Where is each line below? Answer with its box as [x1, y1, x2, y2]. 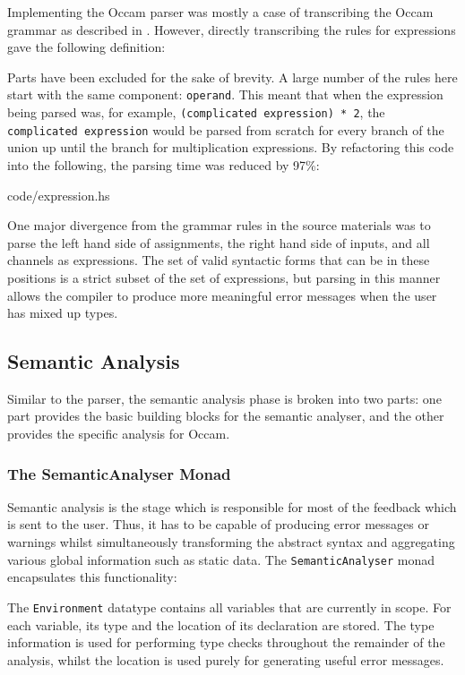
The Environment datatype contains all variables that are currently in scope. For [7, 597, 452, 616]
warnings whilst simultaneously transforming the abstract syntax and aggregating [7, 533, 455, 551]
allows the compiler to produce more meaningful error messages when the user [7, 286, 437, 304]
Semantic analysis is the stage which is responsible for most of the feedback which [7, 497, 457, 516]
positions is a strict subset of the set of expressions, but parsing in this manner [7, 268, 441, 286]
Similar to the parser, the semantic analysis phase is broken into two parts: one [7, 389, 442, 407]
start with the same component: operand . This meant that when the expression [7, 85, 443, 104]
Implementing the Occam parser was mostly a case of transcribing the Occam [7, 3, 434, 21]
